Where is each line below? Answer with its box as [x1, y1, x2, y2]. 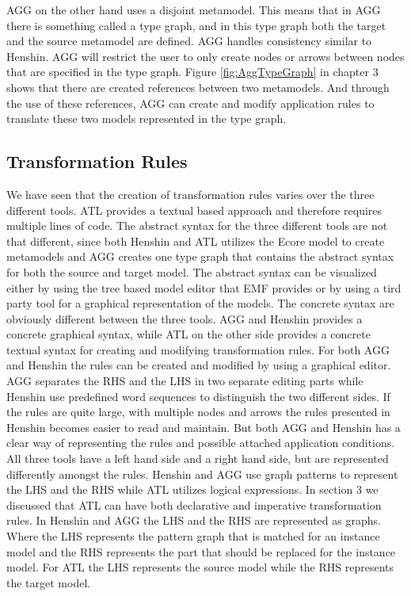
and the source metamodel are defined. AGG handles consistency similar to [6, 32, 372, 49]
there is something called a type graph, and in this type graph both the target [6, 17, 386, 33]
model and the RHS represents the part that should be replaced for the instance [6, 543, 396, 560]
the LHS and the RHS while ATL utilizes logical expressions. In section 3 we [6, 481, 379, 498]
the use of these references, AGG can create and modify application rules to [6, 94, 375, 111]
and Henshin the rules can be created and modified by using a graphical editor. [6, 357, 391, 373]
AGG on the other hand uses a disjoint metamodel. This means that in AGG [6, 2, 381, 17]
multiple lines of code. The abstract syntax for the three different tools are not [6, 217, 388, 234]
